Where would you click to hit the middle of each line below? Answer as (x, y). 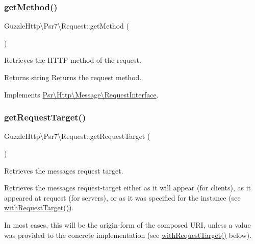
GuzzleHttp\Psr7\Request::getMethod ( (67, 26)
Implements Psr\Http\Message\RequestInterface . (81, 94)
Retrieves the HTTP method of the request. (73, 60)
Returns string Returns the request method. (73, 77)
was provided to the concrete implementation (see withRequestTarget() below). (128, 235)
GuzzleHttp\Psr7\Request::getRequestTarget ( (77, 136)
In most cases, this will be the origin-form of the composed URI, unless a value (127, 224)
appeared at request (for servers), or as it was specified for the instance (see (122, 197)
